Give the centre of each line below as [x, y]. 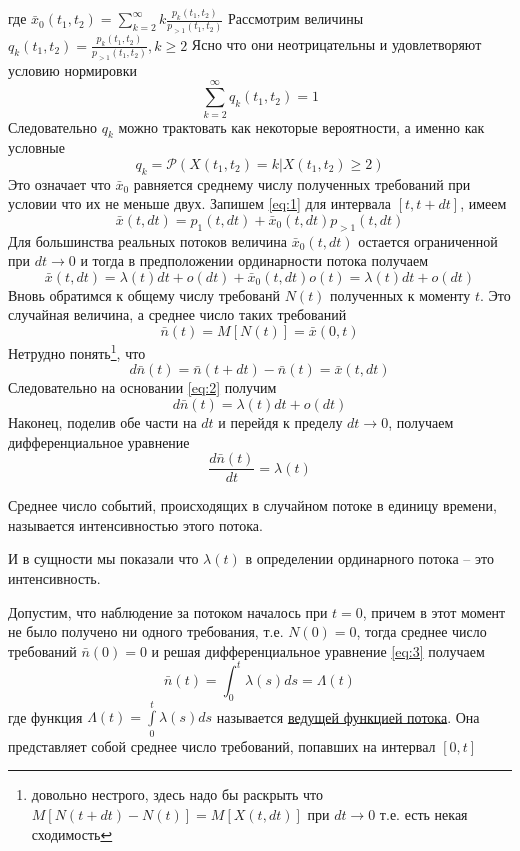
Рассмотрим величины [295, 18]
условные [36, 147]
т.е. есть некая [423, 813]
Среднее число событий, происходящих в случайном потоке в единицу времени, [252, 505]
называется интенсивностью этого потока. [135, 524]
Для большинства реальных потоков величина [148, 240]
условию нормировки [72, 69]
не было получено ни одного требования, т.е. [146, 631]
